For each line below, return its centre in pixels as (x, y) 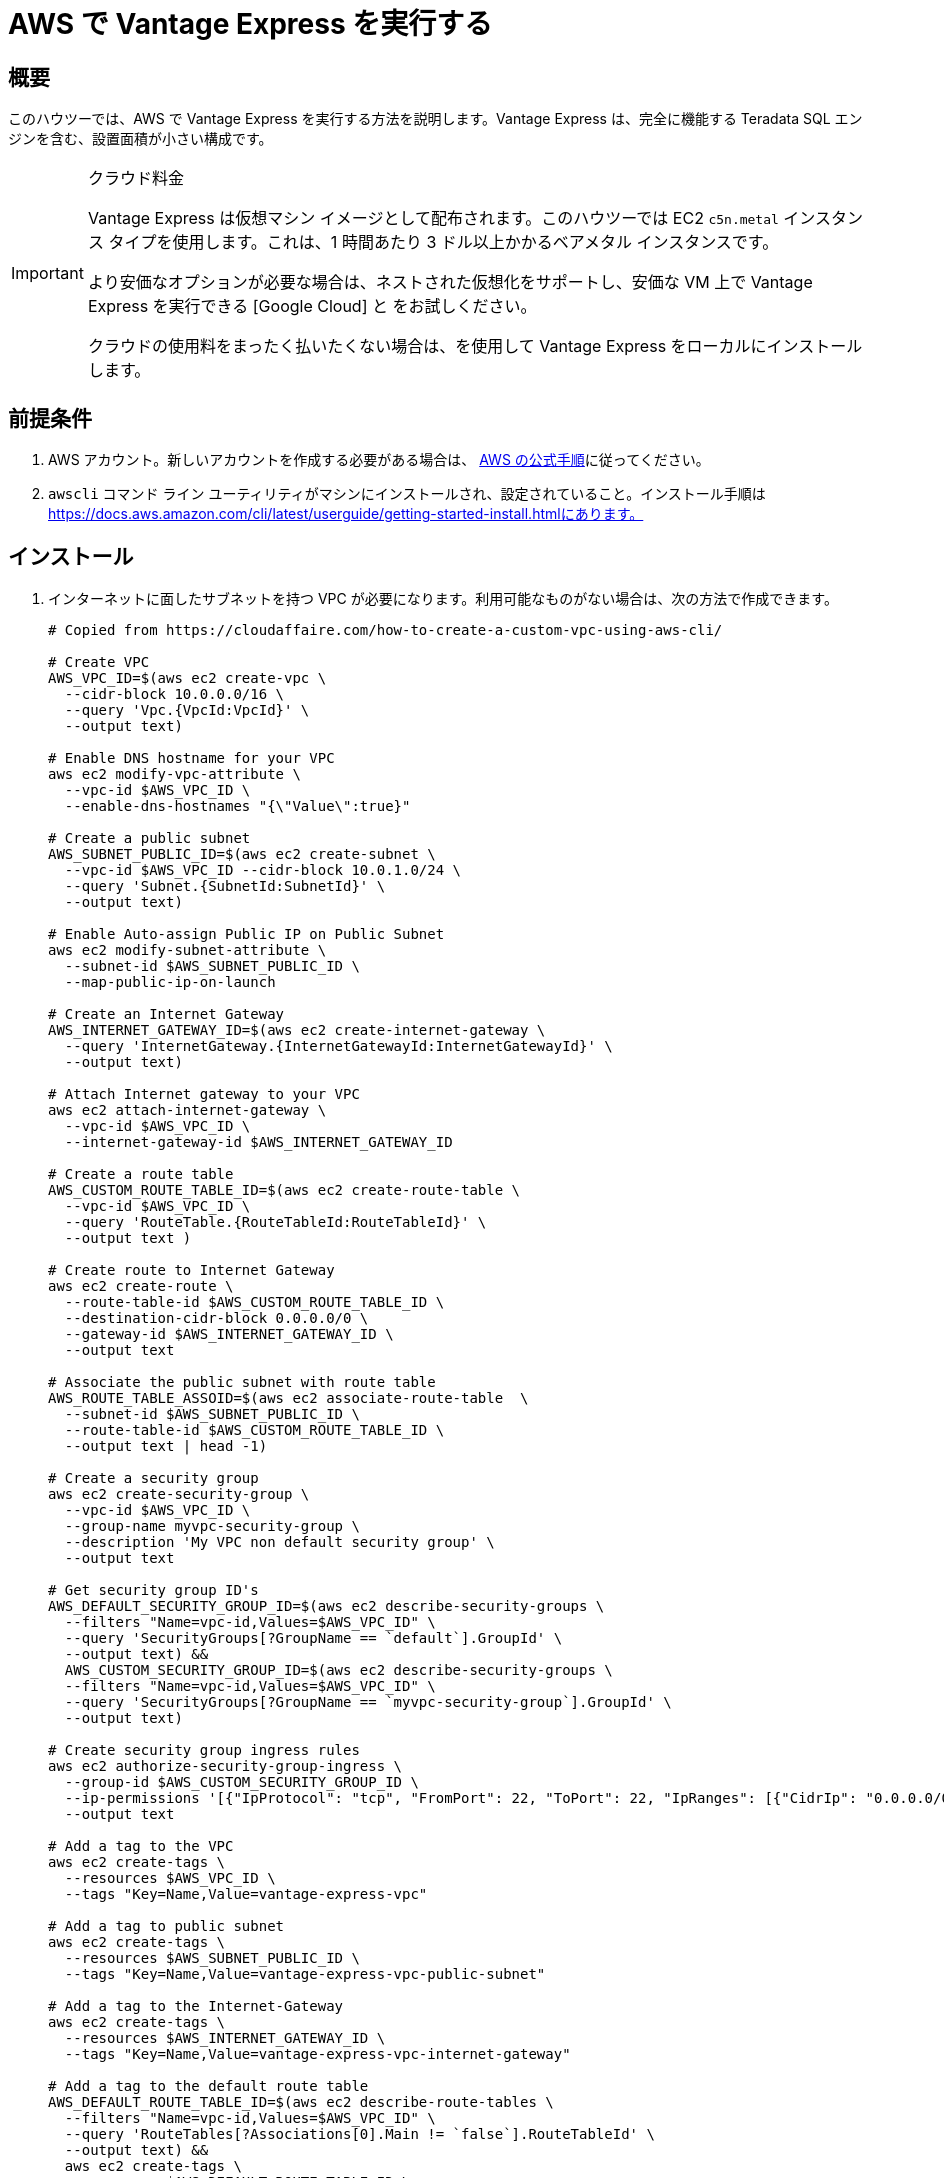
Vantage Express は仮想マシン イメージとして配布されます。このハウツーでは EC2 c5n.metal (433, 218)
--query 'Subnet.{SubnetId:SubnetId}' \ (225, 885)
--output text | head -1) (166, 1445)
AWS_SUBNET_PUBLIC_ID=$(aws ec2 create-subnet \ (242, 853)
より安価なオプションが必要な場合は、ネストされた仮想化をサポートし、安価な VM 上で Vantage (450, 282)
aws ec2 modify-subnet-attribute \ (187, 949)
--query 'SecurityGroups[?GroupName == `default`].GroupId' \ (313, 1637)
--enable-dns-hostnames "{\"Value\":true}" (237, 805)
